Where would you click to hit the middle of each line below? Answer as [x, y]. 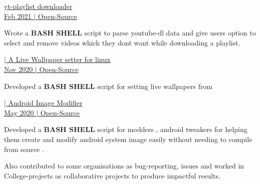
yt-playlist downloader [38, 6]
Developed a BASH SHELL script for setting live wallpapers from [108, 86]
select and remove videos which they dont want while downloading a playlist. [122, 42]
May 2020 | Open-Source [42, 112]
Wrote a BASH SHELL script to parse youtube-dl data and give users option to [130, 33]
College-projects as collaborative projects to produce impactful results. [112, 175]
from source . [24, 149]
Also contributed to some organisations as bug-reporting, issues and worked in [124, 166]
